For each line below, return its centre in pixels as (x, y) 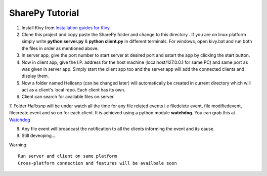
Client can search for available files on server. (68, 97)
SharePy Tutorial (44, 13)
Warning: (18, 145)
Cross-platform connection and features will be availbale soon (98, 163)
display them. (35, 76)
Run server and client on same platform (67, 156)
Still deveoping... (39, 135)
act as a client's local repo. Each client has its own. (73, 90)
